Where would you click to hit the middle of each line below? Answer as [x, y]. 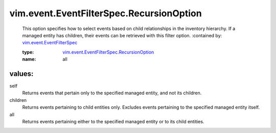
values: [21, 74]
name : [29, 59]
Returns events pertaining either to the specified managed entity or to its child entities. [113, 121]
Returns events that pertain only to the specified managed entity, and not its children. [112, 93]
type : [28, 52]
